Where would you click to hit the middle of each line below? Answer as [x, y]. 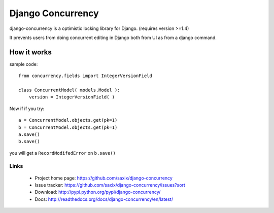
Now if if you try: [27, 109]
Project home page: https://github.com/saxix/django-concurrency [104, 178]
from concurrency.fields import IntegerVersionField [85, 76]
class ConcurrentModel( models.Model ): [69, 90]
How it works [30, 52]
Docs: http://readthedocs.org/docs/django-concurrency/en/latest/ [104, 199]
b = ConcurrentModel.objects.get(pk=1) [68, 127]
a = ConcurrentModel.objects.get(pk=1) [68, 120]
